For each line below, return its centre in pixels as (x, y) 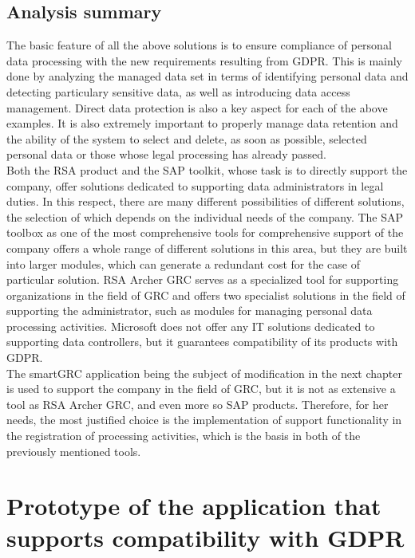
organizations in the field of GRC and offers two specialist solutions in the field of (206, 295)
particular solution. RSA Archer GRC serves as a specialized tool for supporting (203, 279)
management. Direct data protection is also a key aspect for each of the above (197, 107)
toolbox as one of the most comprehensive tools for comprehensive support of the (205, 232)
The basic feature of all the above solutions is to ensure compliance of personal (199, 45)
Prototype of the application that (194, 506)
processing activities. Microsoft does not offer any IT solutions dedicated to (191, 326)
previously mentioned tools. (74, 451)
